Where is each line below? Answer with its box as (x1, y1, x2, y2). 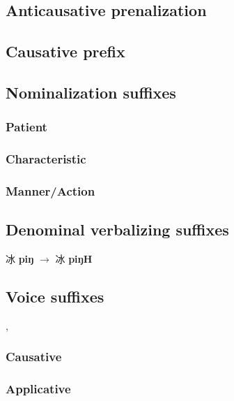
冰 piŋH (55, 251, 93, 266)
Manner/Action (6, 182, 95, 199)
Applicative (6, 380, 71, 398)
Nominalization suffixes (6, 81, 176, 103)
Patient (6, 118, 47, 136)
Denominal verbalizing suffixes (6, 219, 229, 240)
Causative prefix (6, 41, 125, 62)
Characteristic (6, 150, 86, 168)
